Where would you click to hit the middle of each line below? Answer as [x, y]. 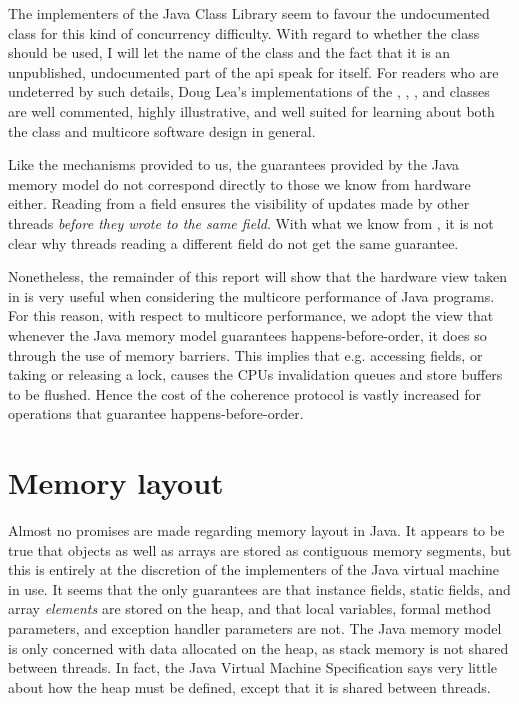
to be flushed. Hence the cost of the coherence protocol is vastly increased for [244, 393]
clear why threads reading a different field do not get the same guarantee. [233, 242]
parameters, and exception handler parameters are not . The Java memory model [255, 627]
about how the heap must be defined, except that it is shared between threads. [249, 686]
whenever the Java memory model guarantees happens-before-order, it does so [247, 334]
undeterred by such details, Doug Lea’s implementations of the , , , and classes [249, 91]
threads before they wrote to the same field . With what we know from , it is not [251, 222]
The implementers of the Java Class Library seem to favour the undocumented [249, 13]
